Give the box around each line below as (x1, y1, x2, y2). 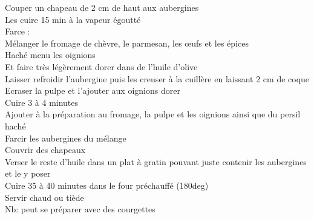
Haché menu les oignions (5, 48, 96, 61)
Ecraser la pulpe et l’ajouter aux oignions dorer (5, 84, 180, 97)
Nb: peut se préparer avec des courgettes (5, 203, 155, 215)
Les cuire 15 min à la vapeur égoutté (5, 13, 141, 25)
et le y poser (5, 167, 51, 180)
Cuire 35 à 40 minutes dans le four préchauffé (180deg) (5, 178, 209, 191)
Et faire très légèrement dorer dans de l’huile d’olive (5, 60, 198, 73)
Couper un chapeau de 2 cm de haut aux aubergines (5, 1, 199, 13)
